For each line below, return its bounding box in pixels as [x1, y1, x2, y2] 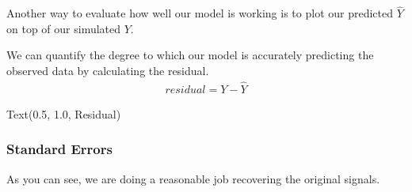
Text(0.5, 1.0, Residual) [6, 105, 121, 122]
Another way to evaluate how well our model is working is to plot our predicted [6, 5, 393, 21]
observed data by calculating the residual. [6, 62, 209, 78]
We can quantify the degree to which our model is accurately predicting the [6, 47, 374, 63]
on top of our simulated [6, 20, 121, 36]
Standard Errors [6, 139, 113, 159]
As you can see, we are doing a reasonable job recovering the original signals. [6, 170, 380, 186]
